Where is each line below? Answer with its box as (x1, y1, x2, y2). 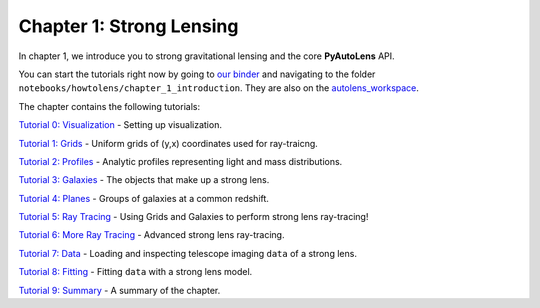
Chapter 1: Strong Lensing (18, 15, 239, 37)
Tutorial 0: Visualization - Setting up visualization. (18, 119, 222, 131)
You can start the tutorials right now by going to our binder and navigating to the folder (18, 68, 376, 80)
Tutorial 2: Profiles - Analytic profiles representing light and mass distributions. (18, 155, 343, 167)
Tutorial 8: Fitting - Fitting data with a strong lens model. (18, 266, 253, 278)
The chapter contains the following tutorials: (18, 100, 200, 112)
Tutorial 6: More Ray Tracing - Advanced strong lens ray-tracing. (18, 229, 285, 241)
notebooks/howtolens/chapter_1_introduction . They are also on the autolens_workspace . (18, 82, 420, 94)
